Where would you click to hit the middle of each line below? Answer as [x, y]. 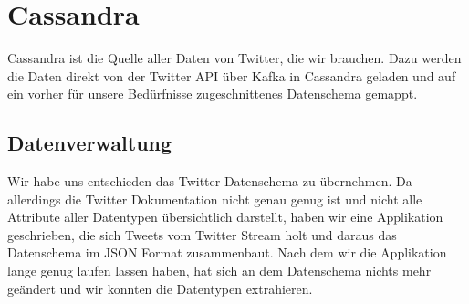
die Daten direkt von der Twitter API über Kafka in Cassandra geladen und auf [232, 75]
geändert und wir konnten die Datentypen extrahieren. [160, 288]
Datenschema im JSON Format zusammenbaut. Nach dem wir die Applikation [227, 252]
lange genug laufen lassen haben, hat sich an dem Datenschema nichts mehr [219, 271]
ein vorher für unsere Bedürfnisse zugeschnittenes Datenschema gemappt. [213, 94]
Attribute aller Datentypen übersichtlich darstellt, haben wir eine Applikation [225, 217]
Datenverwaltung [90, 143]
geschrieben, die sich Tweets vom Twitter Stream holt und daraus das [202, 234]
